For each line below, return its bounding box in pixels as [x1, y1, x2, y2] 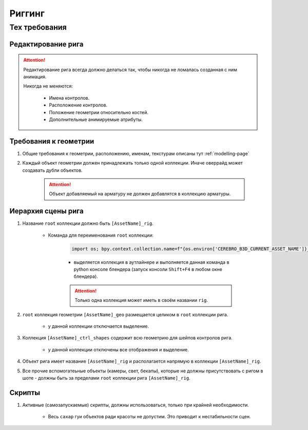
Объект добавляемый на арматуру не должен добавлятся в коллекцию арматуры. [49, 191, 231, 197]
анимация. [23, 74, 47, 80]
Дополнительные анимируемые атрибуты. [49, 116, 143, 122]
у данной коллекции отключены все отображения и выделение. [48, 346, 189, 352]
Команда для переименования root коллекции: [48, 232, 153, 238]
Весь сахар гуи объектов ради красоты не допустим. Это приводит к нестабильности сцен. [48, 414, 251, 420]
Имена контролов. [49, 95, 90, 101]
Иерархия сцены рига [9, 207, 84, 216]
